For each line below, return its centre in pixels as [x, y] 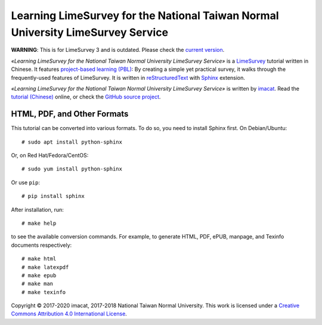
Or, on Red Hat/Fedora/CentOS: [50, 155]
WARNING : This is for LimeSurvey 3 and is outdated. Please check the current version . [118, 50]
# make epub [39, 275]
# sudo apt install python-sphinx [72, 142]
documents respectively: [41, 245]
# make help [39, 223]
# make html [39, 259]
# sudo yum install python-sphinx [72, 169]
